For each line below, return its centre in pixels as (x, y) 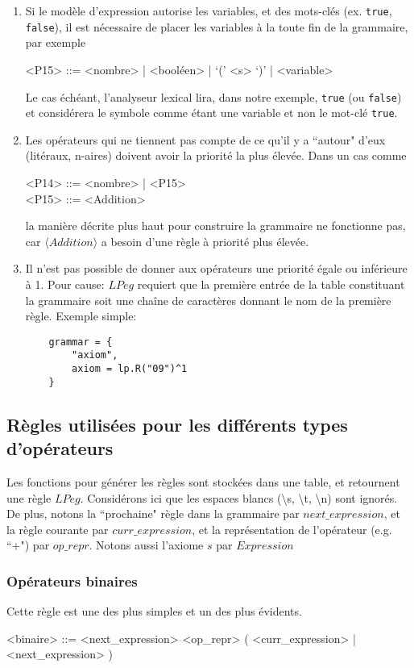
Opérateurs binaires (72, 580)
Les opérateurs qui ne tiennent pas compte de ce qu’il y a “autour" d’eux (205, 139)
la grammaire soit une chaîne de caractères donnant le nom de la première (208, 300)
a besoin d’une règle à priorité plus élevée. (205, 241)
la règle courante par (58, 529)
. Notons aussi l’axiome (146, 545)
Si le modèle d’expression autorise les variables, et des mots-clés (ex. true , (209, 10)
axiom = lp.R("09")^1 (130, 369)
